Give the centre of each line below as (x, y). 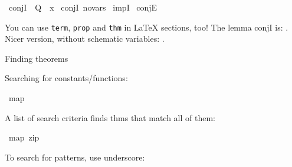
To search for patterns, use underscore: (75, 157)
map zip (24, 137)
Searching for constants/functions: (66, 78)
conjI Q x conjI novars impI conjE (83, 7)
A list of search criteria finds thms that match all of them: (110, 117)
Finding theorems (37, 58)
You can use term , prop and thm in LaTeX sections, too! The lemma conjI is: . (147, 27)
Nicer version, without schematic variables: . (85, 39)
